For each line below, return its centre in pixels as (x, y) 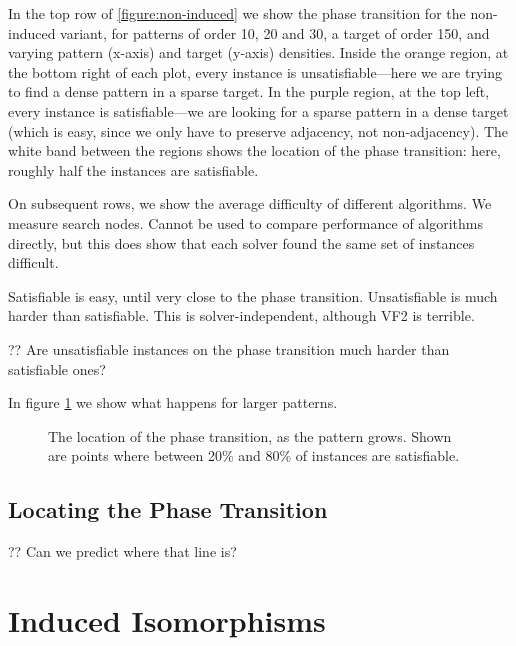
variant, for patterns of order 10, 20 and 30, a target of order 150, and (275, 32)
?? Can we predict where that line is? (122, 551)
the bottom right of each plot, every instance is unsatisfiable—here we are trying (255, 71)
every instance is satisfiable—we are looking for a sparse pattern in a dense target (258, 110)
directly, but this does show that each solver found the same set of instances (241, 242)
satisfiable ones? (57, 368)
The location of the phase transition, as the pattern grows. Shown (250, 435)
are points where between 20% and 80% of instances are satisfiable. (254, 455)
